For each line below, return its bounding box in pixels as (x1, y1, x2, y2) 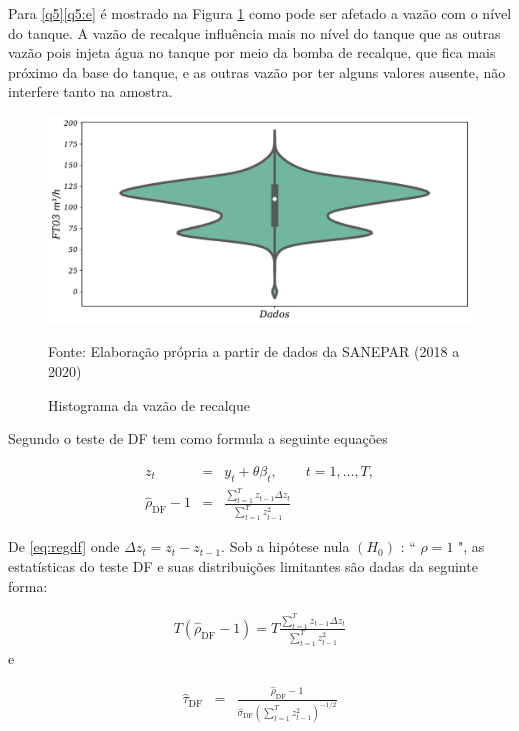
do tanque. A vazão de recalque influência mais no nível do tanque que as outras (8, 22, 501, 43)
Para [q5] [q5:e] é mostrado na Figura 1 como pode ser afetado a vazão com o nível (8, 3, 512, 23)
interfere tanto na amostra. (8, 81, 173, 102)
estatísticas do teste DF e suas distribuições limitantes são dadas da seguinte (8, 555, 478, 576)
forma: (8, 575, 48, 596)
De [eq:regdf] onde (8, 536, 120, 557)
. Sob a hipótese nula (221, 536, 350, 557)
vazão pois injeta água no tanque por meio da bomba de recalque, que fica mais (8, 42, 496, 63)
